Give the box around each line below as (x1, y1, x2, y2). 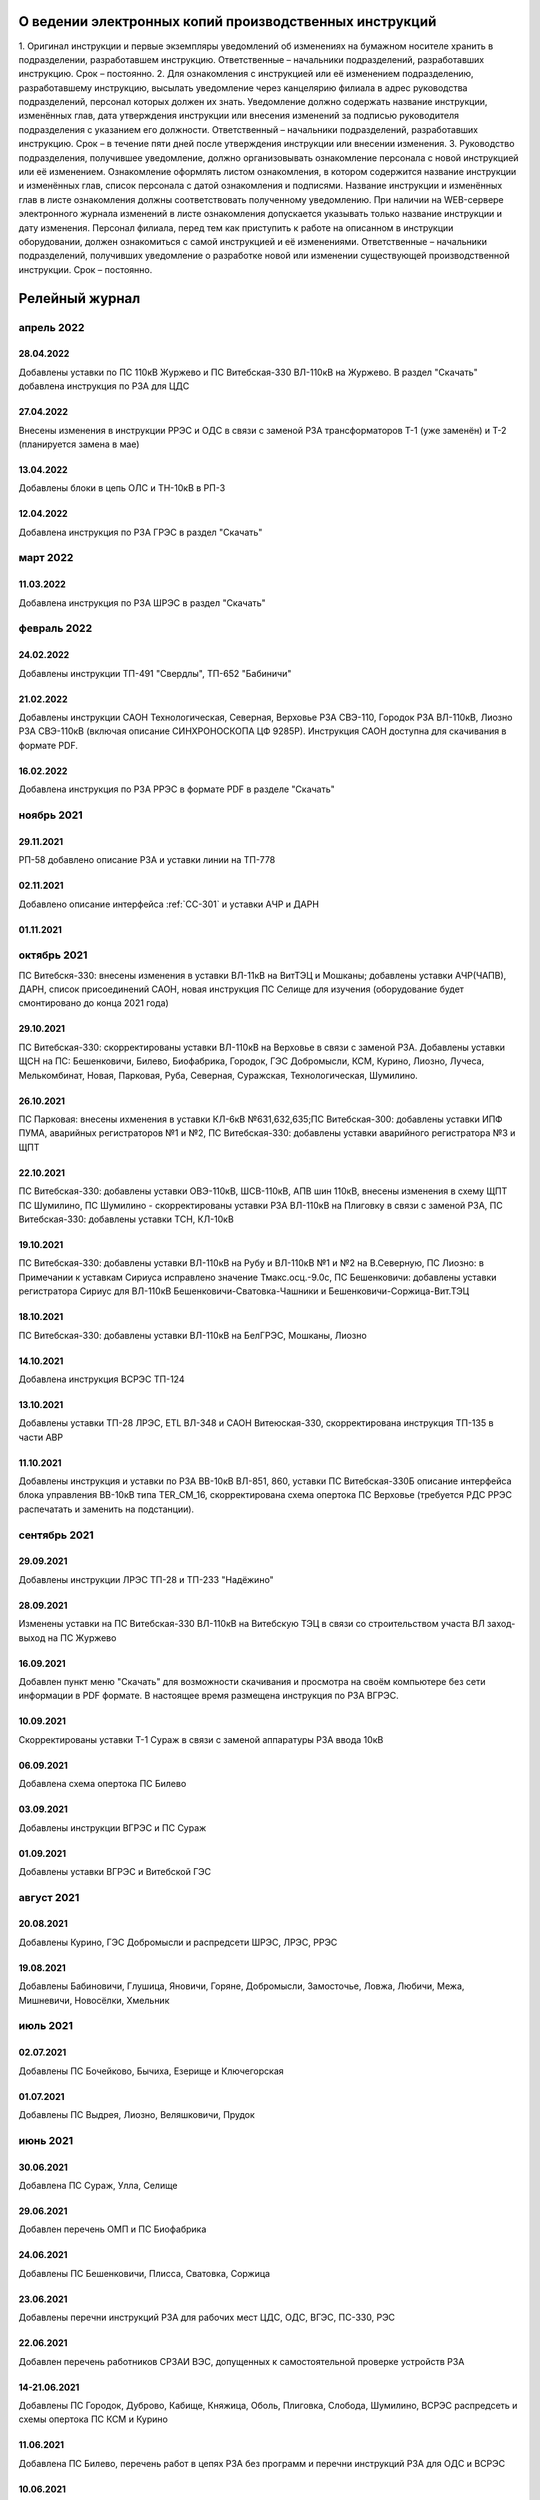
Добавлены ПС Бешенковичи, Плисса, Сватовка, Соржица (18, 2267, 270, 2279)
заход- (486, 1618, 516, 1630)
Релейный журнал (18, 290, 141, 307)
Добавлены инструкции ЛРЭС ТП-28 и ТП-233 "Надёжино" (18, 1573, 274, 1585)
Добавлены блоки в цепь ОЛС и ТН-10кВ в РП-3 (18, 482, 226, 494)
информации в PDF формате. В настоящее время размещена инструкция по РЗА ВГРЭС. (18, 1690, 399, 1702)
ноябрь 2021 (18, 808, 84, 822)
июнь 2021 (18, 2133, 74, 2147)
